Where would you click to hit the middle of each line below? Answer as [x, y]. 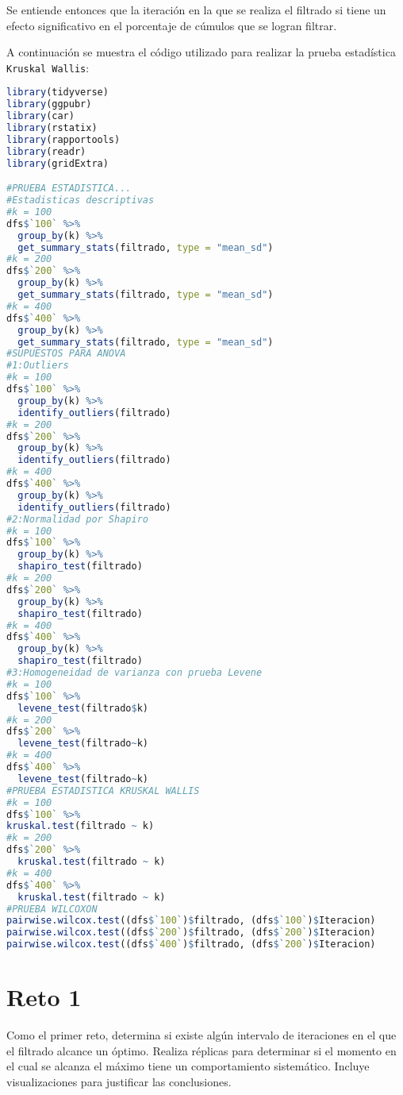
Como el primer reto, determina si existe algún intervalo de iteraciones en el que [201, 1035]
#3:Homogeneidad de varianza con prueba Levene [134, 673]
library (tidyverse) [58, 93]
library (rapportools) [63, 139]
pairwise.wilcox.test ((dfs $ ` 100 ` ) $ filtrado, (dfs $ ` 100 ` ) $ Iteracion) [191, 921]
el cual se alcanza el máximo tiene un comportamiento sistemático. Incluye [188, 1066]
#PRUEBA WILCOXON [52, 909]
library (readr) [46, 151]
